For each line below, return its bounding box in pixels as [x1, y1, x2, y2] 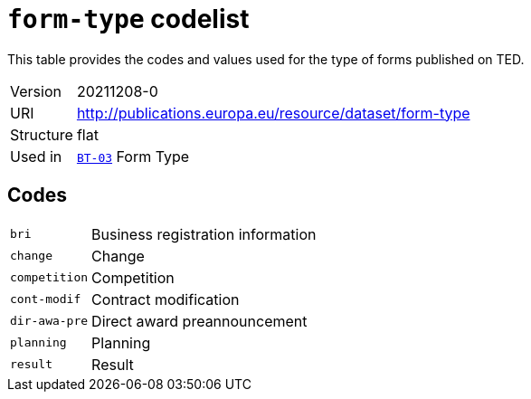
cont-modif [10, 292, 81, 307]
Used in [10, 147, 62, 166]
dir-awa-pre [10, 314, 89, 328]
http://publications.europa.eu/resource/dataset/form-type [76, 103, 470, 122]
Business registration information [91, 224, 317, 243]
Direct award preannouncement [91, 311, 308, 330]
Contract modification [91, 290, 240, 309]
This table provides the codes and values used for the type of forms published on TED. [7, 51, 525, 67]
